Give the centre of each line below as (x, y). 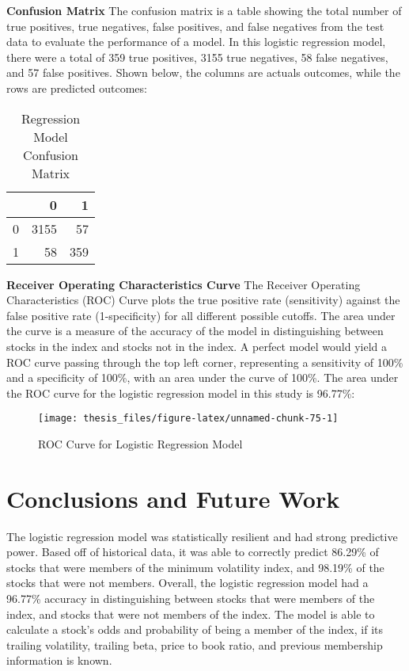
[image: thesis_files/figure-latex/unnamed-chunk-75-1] (188, 419)
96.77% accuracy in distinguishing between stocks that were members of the (191, 599)
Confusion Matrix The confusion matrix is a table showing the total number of (204, 10)
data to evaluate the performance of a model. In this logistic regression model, (196, 42)
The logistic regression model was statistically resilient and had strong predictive (202, 536)
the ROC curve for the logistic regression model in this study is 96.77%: (181, 393)
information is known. (59, 660)
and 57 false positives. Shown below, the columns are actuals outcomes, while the (203, 72)
